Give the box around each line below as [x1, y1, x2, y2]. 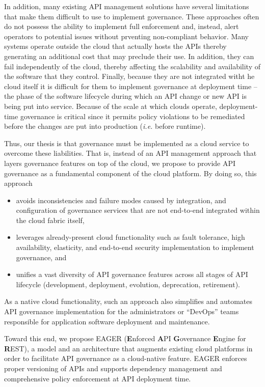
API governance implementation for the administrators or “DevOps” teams [4, 306, 239, 317]
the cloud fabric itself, [16, 214, 85, 225]
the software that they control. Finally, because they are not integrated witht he [4, 71, 255, 81]
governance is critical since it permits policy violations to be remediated [20, 110, 245, 121]
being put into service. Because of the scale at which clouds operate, [4, 100, 217, 111]
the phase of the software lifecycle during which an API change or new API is [4, 91, 247, 101]
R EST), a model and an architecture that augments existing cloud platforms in [4, 343, 253, 353]
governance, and [16, 252, 67, 262]
